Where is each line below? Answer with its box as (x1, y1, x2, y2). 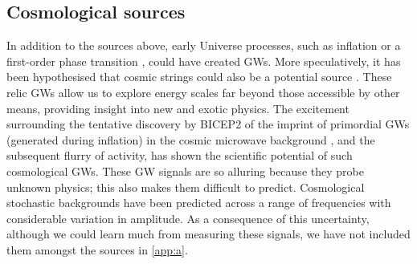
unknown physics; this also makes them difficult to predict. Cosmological (6, 178, 365, 195)
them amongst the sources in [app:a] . (6, 241, 188, 258)
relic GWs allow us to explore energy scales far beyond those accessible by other (6, 83, 400, 100)
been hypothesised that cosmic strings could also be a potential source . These (6, 68, 392, 85)
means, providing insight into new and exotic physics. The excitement (6, 100, 350, 116)
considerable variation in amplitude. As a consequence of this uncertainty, (6, 209, 370, 226)
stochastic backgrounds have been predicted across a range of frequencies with (6, 194, 391, 211)
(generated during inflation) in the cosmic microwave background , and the (6, 131, 375, 148)
